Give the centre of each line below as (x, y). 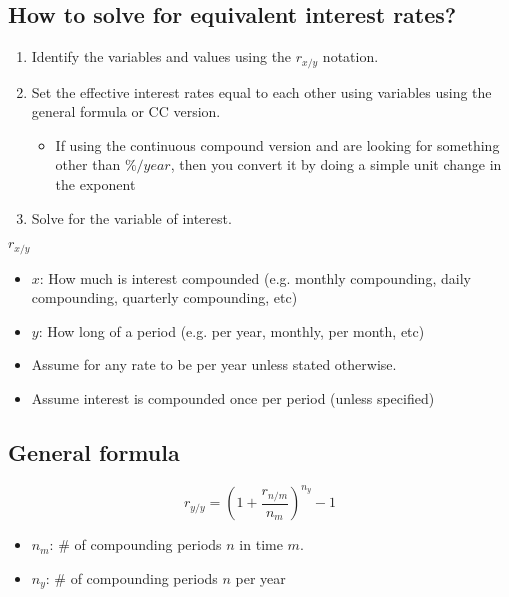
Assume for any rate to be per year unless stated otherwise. (214, 364)
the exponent (95, 184)
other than (88, 164)
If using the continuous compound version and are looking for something (277, 144)
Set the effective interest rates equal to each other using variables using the (261, 91)
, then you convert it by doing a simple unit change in (336, 164)
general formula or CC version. (126, 111)
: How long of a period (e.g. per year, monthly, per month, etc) (231, 330)
